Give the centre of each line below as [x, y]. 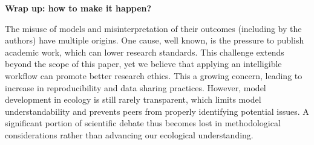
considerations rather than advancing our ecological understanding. [129, 134]
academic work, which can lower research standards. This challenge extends [145, 52]
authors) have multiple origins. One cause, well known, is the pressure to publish [155, 40]
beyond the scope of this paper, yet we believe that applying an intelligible [143, 64]
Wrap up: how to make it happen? [78, 8]
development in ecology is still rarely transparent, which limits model [133, 99]
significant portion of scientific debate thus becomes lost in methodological [143, 123]
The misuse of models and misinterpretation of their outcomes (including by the [153, 28]
